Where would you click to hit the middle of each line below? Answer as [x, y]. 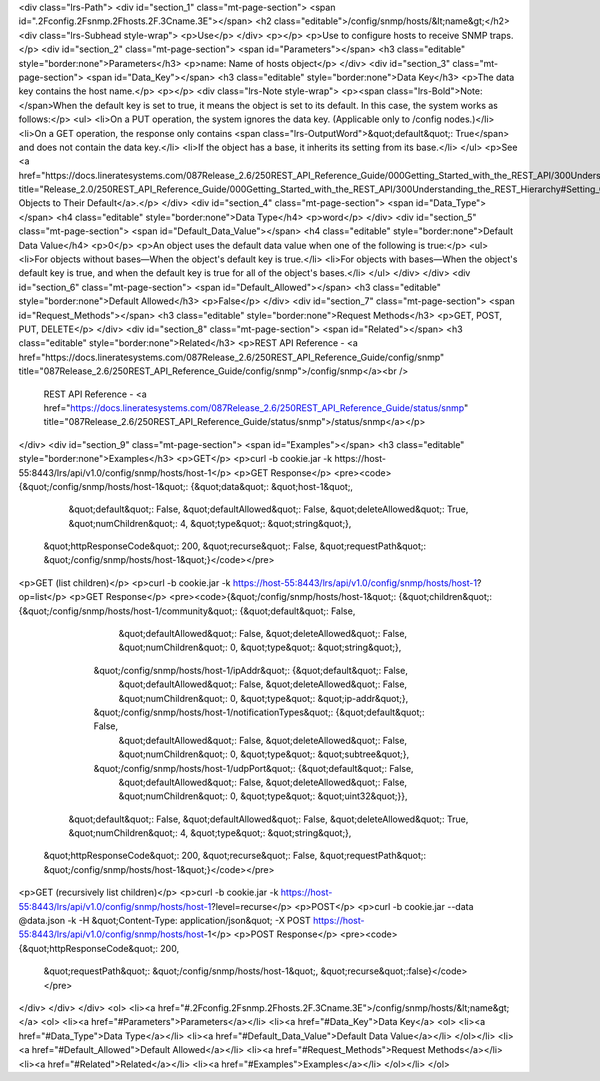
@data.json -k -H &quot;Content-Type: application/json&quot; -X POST [164, 921]
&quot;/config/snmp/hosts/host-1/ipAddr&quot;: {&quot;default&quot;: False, [251, 670]
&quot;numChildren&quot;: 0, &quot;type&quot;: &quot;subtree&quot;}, [264, 754]
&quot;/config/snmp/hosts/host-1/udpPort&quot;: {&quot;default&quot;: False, [253, 768]
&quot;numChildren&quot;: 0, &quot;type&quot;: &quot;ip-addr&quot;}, [263, 698]
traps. [501, 35]
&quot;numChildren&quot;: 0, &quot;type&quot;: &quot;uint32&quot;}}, [263, 796]
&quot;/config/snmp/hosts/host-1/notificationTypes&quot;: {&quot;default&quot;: [259, 712]
